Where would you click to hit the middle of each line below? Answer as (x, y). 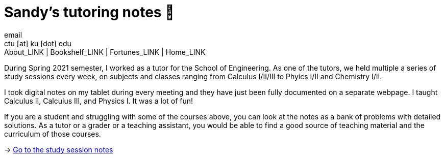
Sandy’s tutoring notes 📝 (89, 12)
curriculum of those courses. (53, 134)
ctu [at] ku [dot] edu (38, 43)
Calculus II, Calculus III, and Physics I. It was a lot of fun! (99, 101)
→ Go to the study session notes (59, 149)
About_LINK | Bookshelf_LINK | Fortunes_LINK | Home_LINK (105, 52)
